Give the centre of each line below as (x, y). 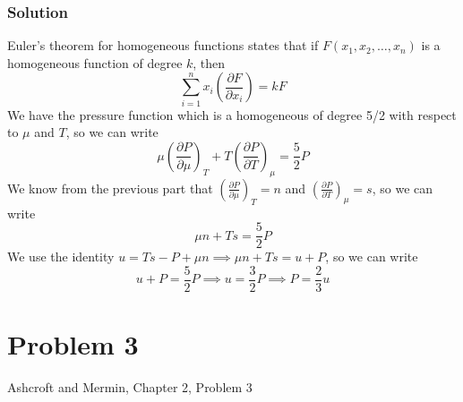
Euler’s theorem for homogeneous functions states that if (163, 45)
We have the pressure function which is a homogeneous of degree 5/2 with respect (232, 114)
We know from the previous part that (110, 188)
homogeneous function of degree (95, 62)
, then (209, 62)
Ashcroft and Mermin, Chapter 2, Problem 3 (130, 386)
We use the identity (61, 257)
